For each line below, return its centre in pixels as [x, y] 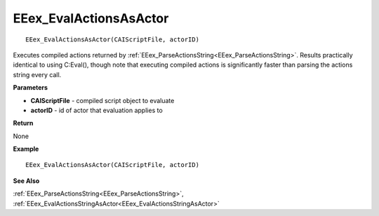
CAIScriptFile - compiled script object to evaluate [102, 100]
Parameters [31, 88]
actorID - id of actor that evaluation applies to [97, 110]
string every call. [37, 74]
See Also [26, 181]
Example [26, 149]
